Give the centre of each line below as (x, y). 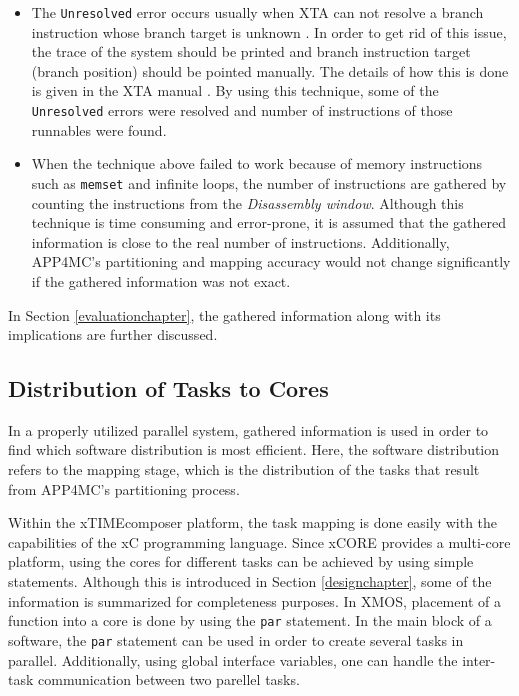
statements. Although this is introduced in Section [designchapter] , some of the (250, 581)
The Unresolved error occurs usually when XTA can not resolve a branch (257, 12)
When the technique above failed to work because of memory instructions (257, 163)
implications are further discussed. (113, 334)
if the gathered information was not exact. (161, 280)
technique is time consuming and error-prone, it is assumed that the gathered (269, 222)
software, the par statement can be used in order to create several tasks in (236, 639)
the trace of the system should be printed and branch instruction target (251, 51)
